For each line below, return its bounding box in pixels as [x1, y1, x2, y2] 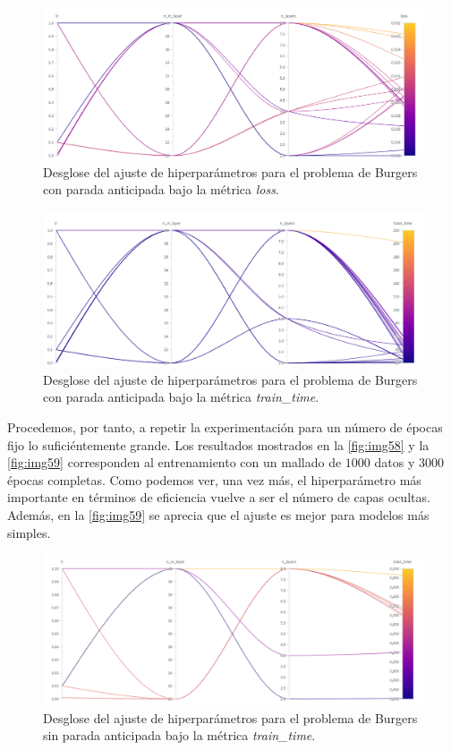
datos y [374, 453, 415, 472]
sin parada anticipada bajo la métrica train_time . [43, 726, 316, 745]
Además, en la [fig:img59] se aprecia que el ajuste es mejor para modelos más [7, 506, 430, 524]
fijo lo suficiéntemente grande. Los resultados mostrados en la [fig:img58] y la [7, 435, 430, 454]
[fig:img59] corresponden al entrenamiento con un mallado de [7, 453, 342, 472]
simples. [7, 523, 51, 541]
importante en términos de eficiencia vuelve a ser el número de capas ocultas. [7, 488, 430, 507]
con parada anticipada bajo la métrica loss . [43, 180, 279, 199]
